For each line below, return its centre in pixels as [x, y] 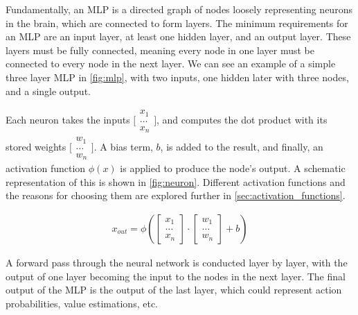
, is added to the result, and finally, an [242, 147]
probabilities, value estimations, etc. [82, 303]
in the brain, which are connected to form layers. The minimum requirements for [177, 23]
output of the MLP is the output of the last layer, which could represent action [174, 290]
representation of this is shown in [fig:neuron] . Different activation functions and [176, 181]
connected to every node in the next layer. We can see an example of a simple [171, 63]
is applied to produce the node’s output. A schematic [233, 168]
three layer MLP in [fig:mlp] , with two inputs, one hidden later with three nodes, [177, 77]
